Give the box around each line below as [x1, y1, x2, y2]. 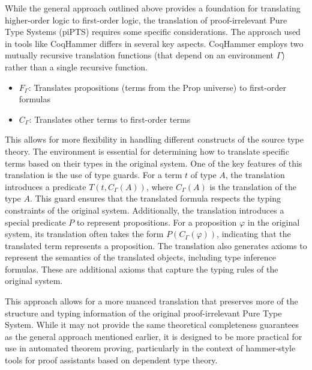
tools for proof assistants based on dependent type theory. [5, 354, 218, 366]
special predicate [5, 215, 66, 228]
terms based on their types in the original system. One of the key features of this [5, 156, 302, 169]
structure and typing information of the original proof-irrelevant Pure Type [5, 306, 282, 319]
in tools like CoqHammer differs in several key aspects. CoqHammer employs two [5, 37, 304, 49]
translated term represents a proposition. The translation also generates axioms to [5, 239, 307, 251]
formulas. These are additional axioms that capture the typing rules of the [5, 262, 278, 275]
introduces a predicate [5, 180, 86, 193]
